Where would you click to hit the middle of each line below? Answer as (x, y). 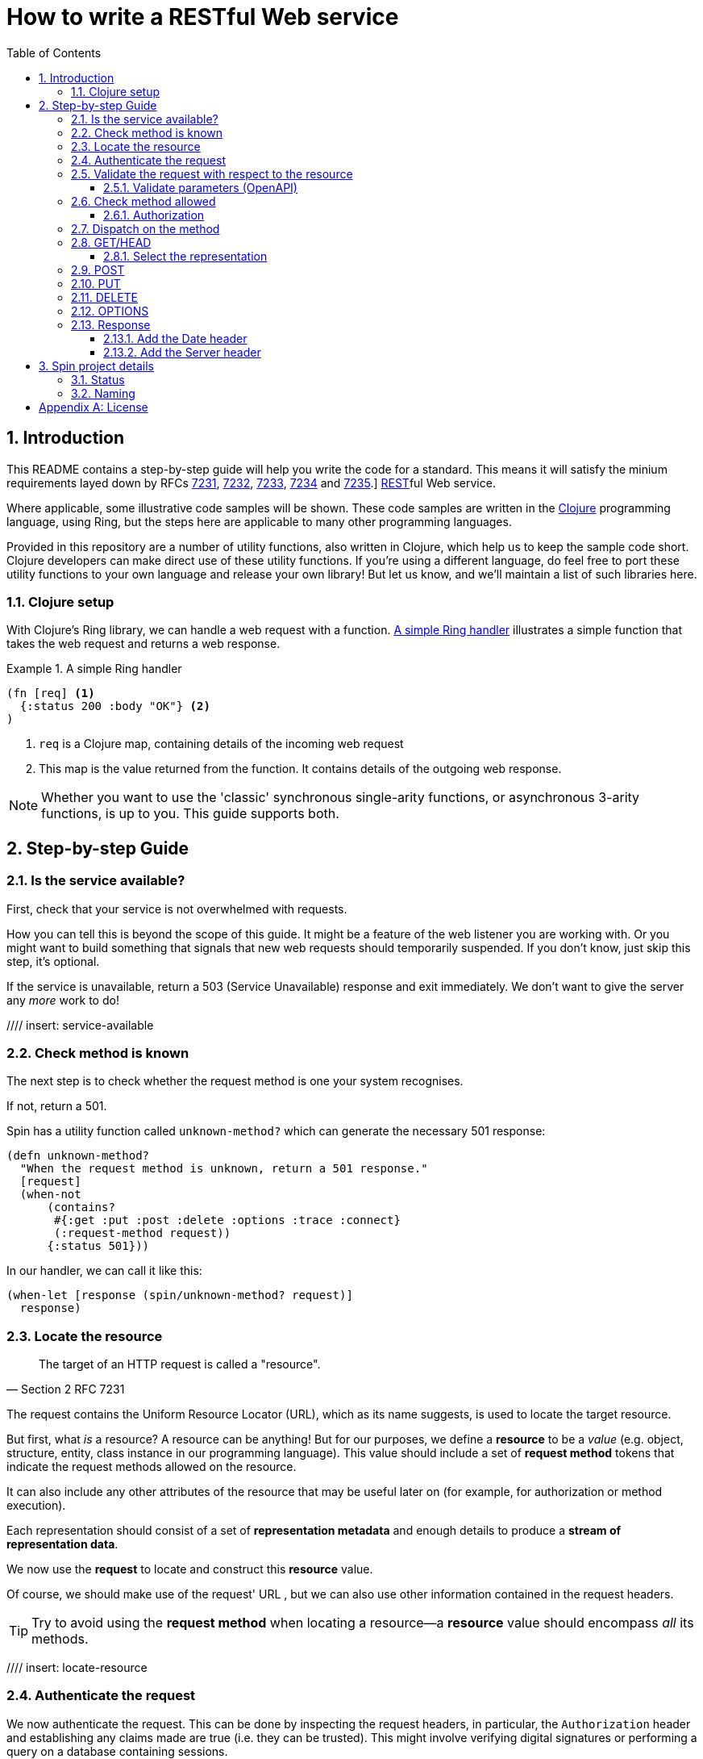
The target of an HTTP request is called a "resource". (180, 1364)
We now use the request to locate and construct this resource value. (190, 1569)
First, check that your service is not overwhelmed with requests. (177, 909)
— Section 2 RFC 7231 (66, 1389)
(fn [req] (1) (51, 694)
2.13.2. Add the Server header (182, 352)
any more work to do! (63, 1000)
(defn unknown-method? (78, 1156)
